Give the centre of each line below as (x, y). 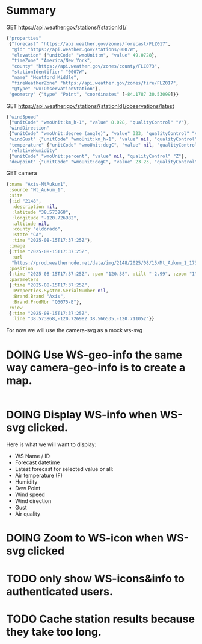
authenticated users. (60, 591)
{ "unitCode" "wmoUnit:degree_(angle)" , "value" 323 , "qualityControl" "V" (104, 134)
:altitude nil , (31, 224)
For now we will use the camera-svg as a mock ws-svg (75, 330)
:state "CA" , (28, 235)
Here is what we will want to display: (51, 444)
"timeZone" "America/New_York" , (52, 61)
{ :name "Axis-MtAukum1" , (37, 185)
